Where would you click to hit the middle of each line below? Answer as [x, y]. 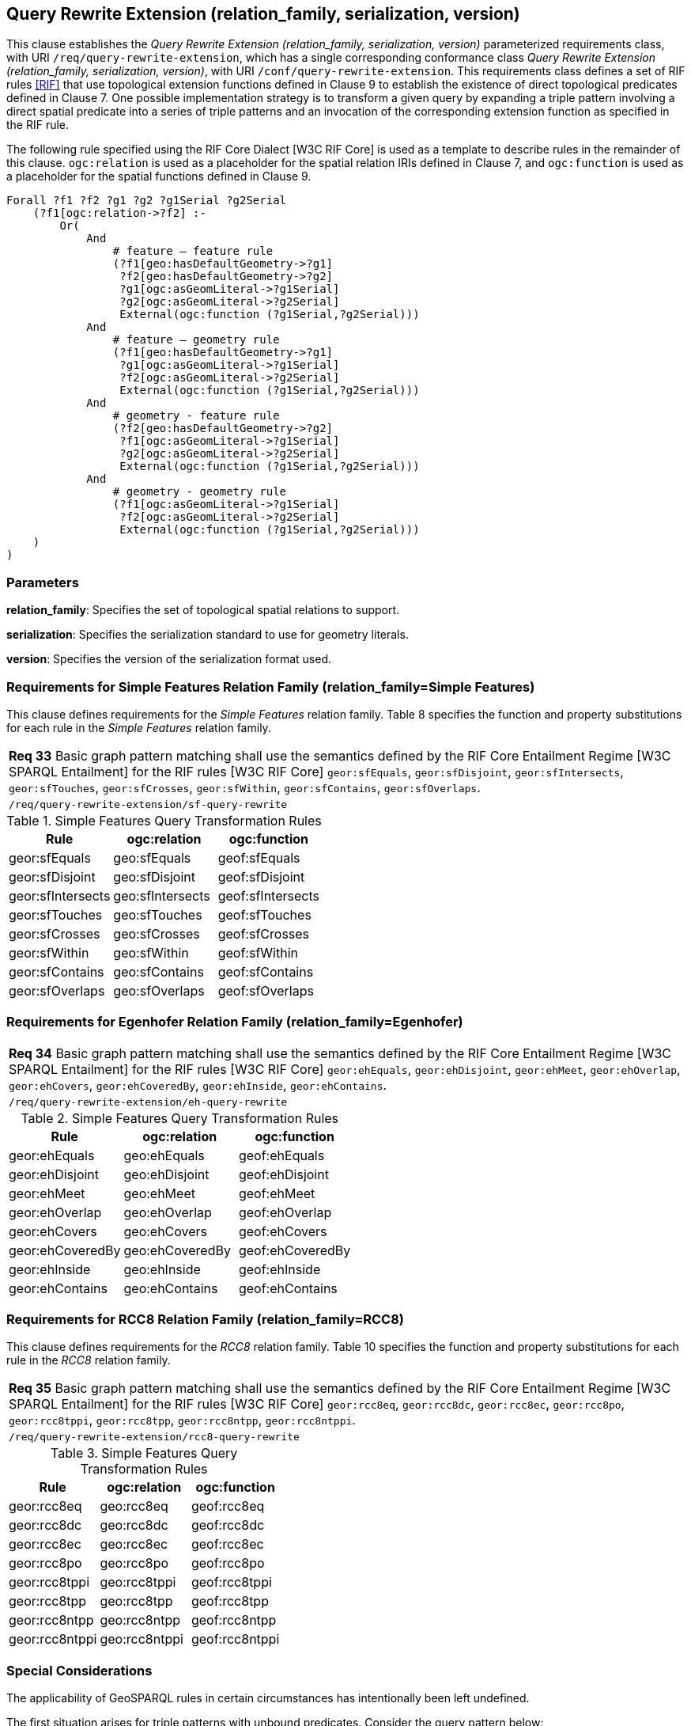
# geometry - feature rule [196, 416]
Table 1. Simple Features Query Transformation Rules [164, 820]
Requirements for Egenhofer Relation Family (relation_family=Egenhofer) [235, 1022]
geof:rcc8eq [228, 1506]
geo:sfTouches [158, 914]
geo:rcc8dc [134, 1525]
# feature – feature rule [193, 251]
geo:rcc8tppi [138, 1582]
